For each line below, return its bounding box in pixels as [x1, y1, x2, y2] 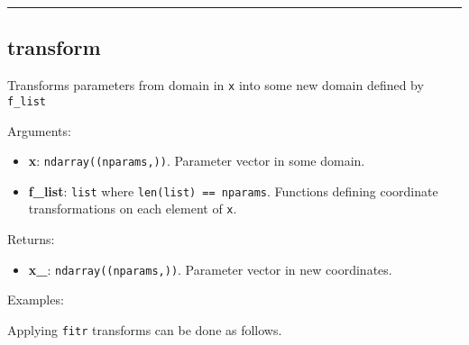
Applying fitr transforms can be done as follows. [7, 320, 282, 339]
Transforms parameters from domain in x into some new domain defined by [7, 76, 424, 95]
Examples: [7, 290, 64, 309]
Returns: [7, 230, 55, 249]
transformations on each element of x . [28, 199, 237, 218]
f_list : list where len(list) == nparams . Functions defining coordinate [28, 181, 438, 200]
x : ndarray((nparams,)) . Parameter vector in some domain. [28, 151, 365, 170]
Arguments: [7, 121, 71, 140]
